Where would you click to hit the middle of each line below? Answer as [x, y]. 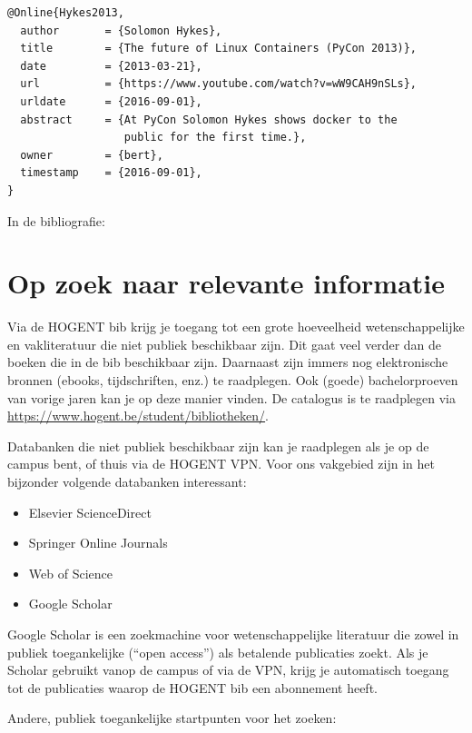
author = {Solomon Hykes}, [121, 30]
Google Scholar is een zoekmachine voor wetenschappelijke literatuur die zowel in [233, 634]
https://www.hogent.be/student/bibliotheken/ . [138, 416]
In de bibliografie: [56, 220]
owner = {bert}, [92, 155]
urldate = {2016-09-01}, [111, 101]
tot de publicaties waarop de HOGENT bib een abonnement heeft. [192, 687]
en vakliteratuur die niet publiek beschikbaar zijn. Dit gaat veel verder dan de [225, 344]
